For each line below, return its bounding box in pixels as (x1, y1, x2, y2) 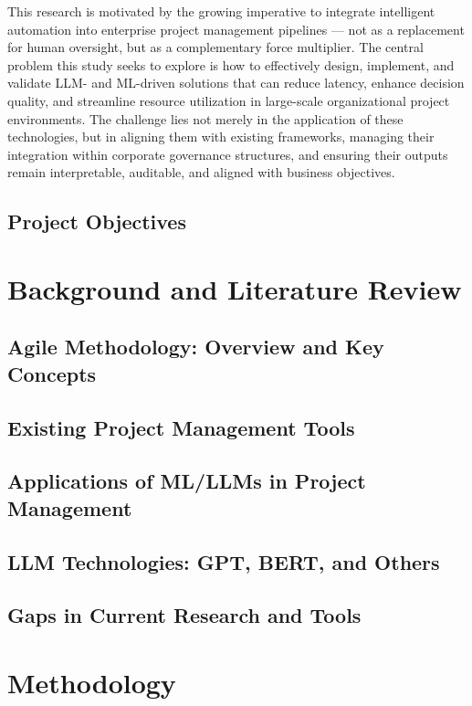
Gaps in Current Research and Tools (7, 601, 362, 629)
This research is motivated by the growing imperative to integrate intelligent (7, 2, 435, 20)
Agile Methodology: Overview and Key (7, 332, 384, 361)
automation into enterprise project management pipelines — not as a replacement (7, 19, 465, 38)
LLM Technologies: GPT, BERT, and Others (7, 547, 440, 575)
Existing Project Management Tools (7, 413, 355, 441)
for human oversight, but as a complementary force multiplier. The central (7, 37, 424, 57)
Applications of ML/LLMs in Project (7, 467, 366, 495)
